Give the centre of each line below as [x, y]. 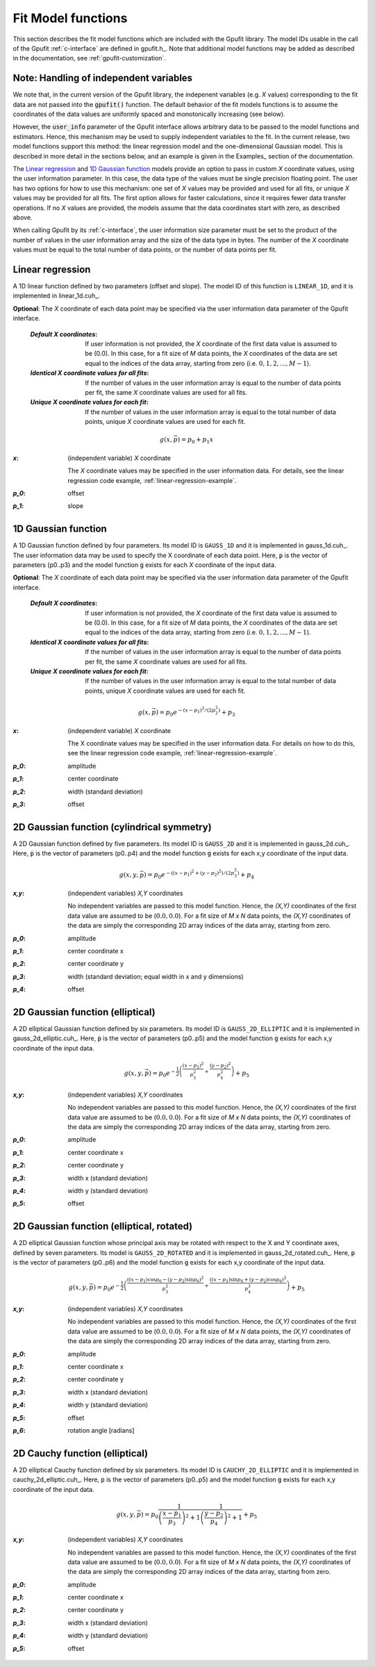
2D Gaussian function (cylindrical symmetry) [112, 827]
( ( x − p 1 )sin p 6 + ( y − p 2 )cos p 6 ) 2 [248, 1280]
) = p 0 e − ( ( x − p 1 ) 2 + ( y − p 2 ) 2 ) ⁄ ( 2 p [189, 874]
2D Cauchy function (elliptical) [81, 1453]
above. [23, 217]
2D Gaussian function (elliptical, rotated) [103, 1226]
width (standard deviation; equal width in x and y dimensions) [156, 976]
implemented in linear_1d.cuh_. [56, 296]
